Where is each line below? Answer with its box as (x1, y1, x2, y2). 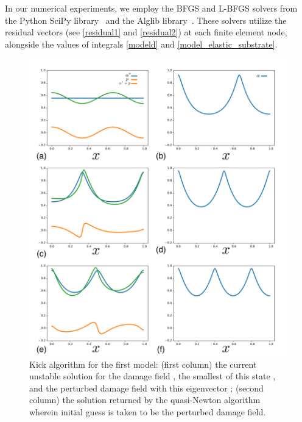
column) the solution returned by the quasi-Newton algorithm (29, 393, 261, 406)
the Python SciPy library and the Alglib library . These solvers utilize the (5, 13, 287, 26)
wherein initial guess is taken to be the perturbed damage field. (29, 406, 266, 418)
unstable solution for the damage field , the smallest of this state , (29, 370, 276, 382)
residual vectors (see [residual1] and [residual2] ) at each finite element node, (5, 26, 287, 38)
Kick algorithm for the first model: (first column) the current (29, 357, 257, 370)
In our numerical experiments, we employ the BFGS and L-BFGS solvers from (5, 2, 298, 14)
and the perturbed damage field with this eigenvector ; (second (29, 381, 264, 394)
